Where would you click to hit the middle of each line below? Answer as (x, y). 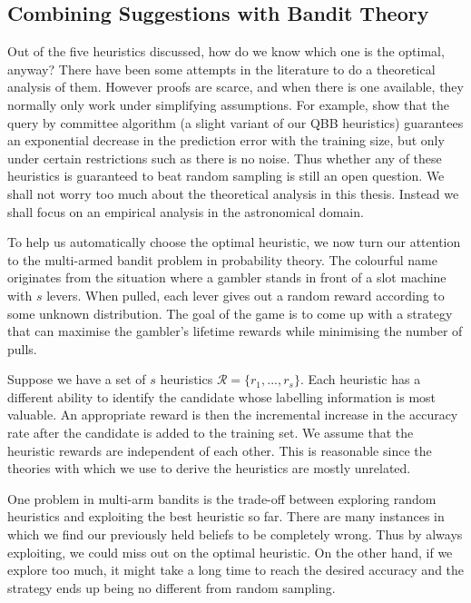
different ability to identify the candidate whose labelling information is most (222, 396)
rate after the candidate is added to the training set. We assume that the (211, 433)
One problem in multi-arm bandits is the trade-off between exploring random (222, 498)
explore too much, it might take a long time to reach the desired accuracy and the (236, 570)
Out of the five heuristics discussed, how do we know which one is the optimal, (226, 51)
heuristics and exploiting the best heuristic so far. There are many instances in (226, 516)
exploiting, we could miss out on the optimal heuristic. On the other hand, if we (230, 552)
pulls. (22, 348)
